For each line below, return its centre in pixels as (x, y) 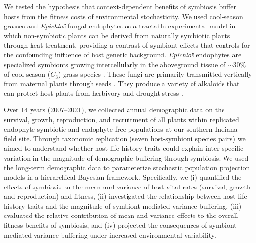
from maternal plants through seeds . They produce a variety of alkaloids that (122, 83)
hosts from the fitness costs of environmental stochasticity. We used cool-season (124, 16)
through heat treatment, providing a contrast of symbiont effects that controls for (127, 45)
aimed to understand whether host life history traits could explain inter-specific (124, 148)
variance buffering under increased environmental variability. (125, 234)
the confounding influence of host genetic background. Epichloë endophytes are (123, 54)
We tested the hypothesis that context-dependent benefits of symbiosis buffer (120, 6)
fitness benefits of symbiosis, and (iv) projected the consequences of (106, 225)
